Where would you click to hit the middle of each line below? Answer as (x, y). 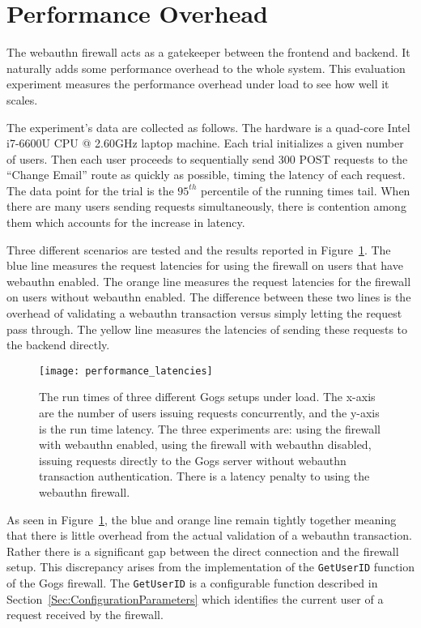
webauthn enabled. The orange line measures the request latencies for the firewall (209, 281)
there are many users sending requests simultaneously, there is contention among (206, 206)
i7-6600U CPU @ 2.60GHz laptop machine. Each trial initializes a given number (205, 143)
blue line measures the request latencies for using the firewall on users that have (205, 265)
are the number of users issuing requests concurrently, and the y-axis (209, 413)
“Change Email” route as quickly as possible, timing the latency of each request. (206, 175)
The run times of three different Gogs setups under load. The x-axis (207, 397)
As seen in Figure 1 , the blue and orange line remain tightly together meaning (202, 519)
